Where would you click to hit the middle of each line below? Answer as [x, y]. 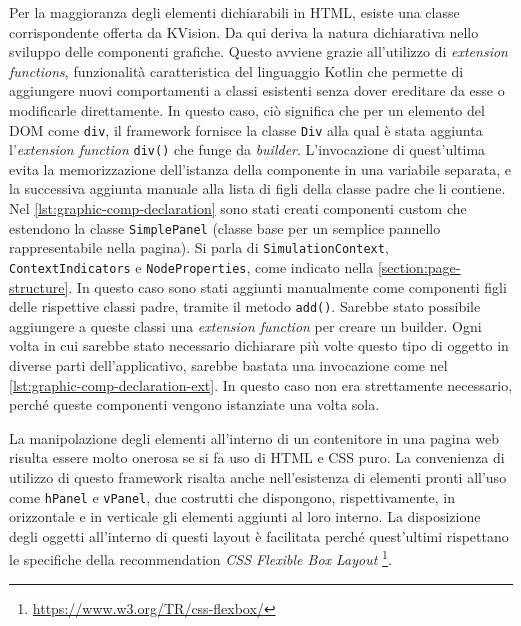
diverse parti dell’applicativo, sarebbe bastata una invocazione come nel [228, 365]
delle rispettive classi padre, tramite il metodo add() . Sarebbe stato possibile [245, 306]
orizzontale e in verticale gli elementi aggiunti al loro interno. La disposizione [245, 516]
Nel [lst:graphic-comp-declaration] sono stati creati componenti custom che [238, 208]
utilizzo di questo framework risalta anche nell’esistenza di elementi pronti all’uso [258, 477]
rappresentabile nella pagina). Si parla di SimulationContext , [199, 247]
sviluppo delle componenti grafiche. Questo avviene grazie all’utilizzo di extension [258, 51]
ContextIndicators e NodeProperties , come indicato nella [191, 266]
